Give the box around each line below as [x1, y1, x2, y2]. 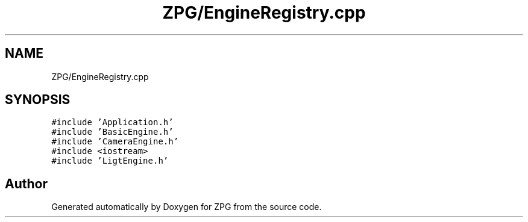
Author [5, 176, 48, 191]
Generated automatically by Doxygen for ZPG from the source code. [51, 202, 322, 212]
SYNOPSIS [5, 92, 71, 108]
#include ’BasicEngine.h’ [51, 127, 174, 137]
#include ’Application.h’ [51, 117, 174, 128]
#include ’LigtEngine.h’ [51, 156, 169, 166]
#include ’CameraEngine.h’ [51, 137, 179, 147]
